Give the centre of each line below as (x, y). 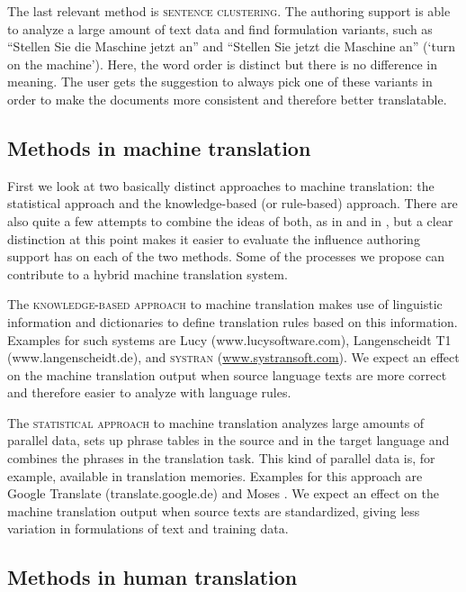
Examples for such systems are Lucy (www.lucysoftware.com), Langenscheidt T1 (229, 339)
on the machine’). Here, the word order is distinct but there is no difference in (223, 64)
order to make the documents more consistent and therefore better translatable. (227, 99)
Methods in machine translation (159, 147)
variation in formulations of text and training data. (148, 528)
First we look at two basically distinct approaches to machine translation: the (221, 185)
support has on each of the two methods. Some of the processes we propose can (226, 256)
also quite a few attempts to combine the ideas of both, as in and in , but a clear (230, 220)
